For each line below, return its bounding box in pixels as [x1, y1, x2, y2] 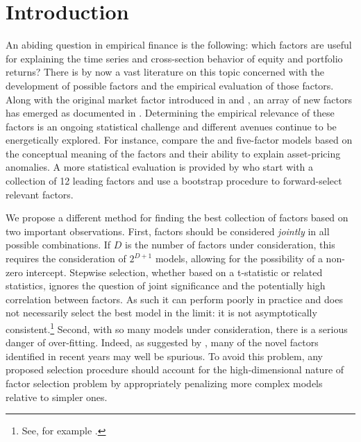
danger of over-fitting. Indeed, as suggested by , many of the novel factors [6, 335, 319, 350]
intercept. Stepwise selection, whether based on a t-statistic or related [26, 264, 323, 279]
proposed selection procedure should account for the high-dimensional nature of [6, 362, 344, 377]
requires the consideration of [6, 251, 126, 266]
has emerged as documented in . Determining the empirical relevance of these [6, 105, 335, 120]
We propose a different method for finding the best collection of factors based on [6, 210, 349, 225]
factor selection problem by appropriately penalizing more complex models [6, 376, 323, 391]
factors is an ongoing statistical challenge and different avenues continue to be [6, 119, 337, 133]
